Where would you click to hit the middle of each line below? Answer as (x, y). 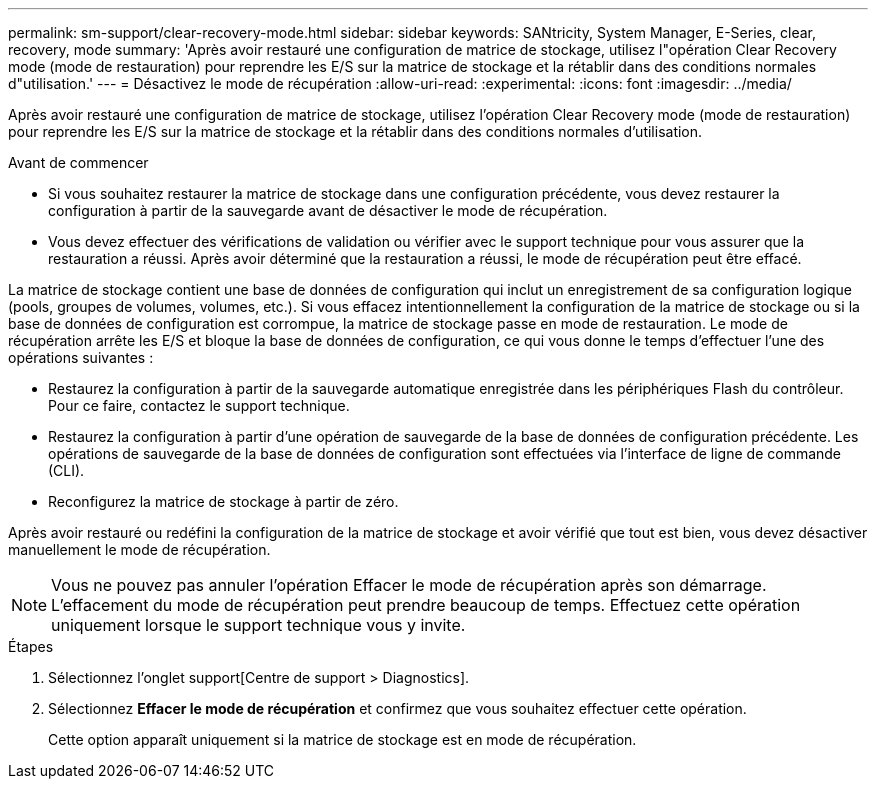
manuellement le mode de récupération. (139, 549)
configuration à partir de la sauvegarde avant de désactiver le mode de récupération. (328, 210)
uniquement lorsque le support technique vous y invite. (258, 625)
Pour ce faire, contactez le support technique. (199, 405)
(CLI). (66, 470)
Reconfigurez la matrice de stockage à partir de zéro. (223, 501)
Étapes (31, 646)
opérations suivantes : (81, 357)
